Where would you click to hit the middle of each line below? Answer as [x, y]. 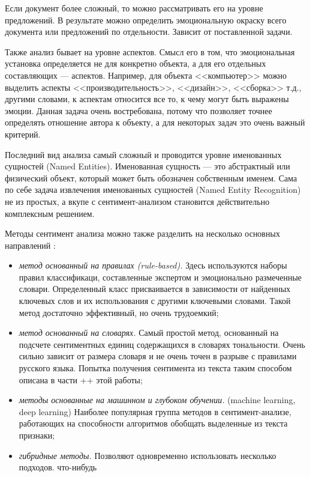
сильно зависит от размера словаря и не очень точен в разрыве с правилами [158, 356]
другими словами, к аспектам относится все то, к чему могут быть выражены [147, 99]
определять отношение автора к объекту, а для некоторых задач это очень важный [155, 122]
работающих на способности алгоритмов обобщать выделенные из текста [153, 423]
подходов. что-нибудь [58, 467]
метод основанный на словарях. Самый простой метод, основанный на [149, 333]
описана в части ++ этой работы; [81, 379]
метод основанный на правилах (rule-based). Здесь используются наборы [153, 265]
